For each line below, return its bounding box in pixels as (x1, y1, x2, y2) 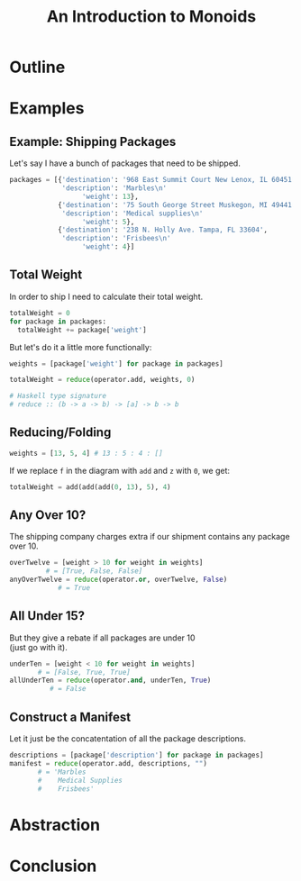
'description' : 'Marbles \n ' (61, 184, 168, 193)
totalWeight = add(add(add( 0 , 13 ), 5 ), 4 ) (9, 482, 171, 492)
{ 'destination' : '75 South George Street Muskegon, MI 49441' (57, 200, 296, 209)
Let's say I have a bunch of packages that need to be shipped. (9, 158, 241, 168)
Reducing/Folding (9, 425, 112, 440)
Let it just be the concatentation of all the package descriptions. (9, 733, 246, 744)
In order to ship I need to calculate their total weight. (9, 291, 204, 302)
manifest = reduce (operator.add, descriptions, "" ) (9, 758, 207, 767)
